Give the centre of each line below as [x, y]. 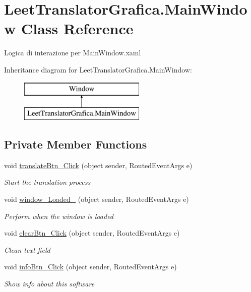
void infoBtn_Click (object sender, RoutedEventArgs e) [90, 267]
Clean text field [27, 249]
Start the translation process [47, 182]
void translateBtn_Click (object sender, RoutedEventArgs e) [98, 165]
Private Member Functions [76, 144]
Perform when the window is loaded [59, 216]
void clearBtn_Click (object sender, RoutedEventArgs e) [92, 233]
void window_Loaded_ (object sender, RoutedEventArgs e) [97, 199]
